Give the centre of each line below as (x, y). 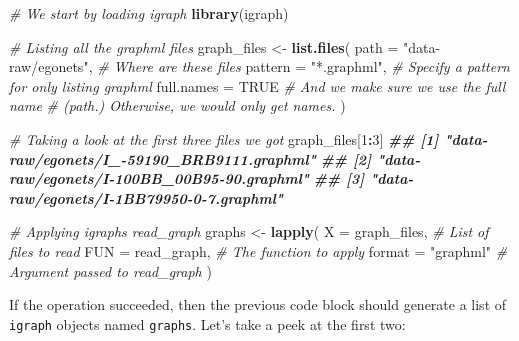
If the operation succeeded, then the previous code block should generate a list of (258, 304)
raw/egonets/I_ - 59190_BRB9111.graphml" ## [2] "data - (215, 158)
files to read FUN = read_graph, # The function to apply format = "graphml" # (258, 250)
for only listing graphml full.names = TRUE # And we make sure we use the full (257, 85)
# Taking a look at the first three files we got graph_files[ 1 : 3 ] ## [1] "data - (248, 138)
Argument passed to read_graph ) (110, 270)
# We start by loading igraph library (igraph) (149, 13)
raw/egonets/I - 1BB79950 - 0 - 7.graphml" (146, 197)
